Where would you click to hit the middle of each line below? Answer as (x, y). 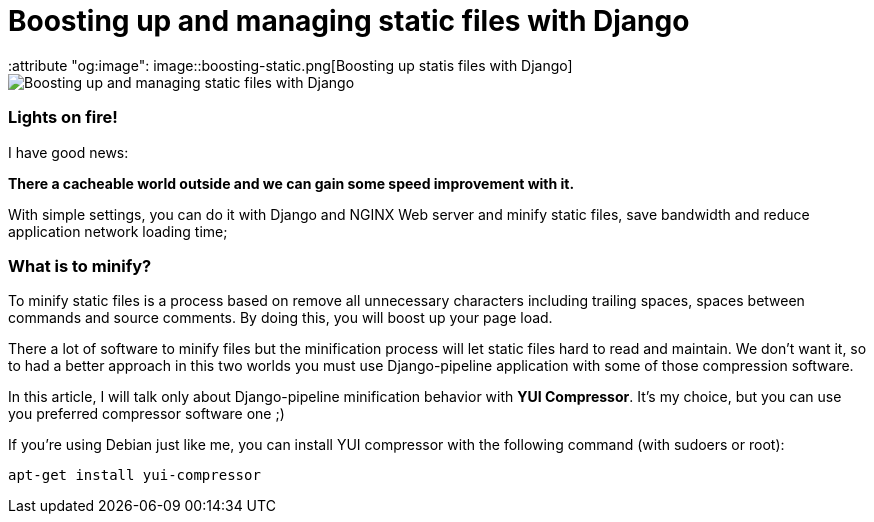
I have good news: (68, 152)
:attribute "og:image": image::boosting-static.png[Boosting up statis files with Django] (290, 65)
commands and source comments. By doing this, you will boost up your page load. (280, 318)
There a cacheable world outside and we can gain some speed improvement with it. (291, 183)
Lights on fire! (63, 117)
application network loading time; (118, 231)
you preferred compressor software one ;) (146, 414)
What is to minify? (80, 265)
